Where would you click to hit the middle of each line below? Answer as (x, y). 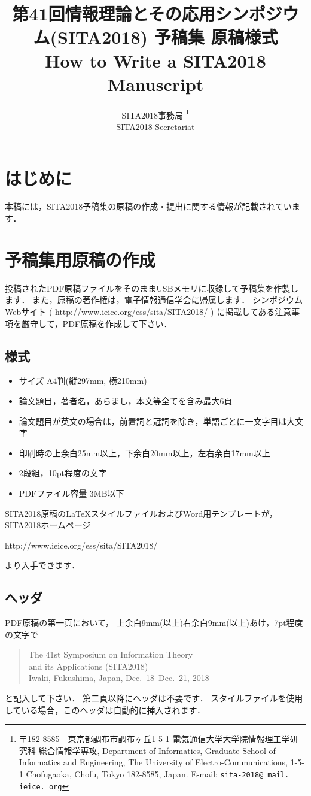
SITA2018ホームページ (48, 525)
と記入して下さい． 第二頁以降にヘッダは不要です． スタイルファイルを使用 (154, 698)
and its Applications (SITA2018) (88, 666)
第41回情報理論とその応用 (114, 13)
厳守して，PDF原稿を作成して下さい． (97, 323)
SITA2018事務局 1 (155, 114)
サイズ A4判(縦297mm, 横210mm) (83, 381)
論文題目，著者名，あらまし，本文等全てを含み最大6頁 (126, 400)
